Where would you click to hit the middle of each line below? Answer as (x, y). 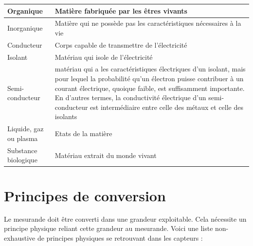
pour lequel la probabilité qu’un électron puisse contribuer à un (149, 79)
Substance (22, 150)
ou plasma (23, 138)
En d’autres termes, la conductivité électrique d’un (130, 97)
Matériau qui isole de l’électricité (104, 57)
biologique (22, 160)
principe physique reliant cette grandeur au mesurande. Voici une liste (108, 228)
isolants (66, 116)
